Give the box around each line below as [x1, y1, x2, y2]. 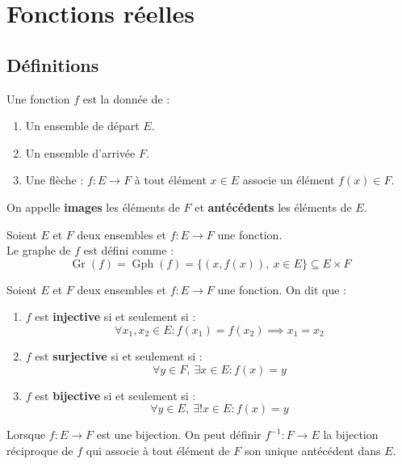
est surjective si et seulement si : [35, 347, 203, 364]
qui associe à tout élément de [86, 441, 230, 458]
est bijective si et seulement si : [35, 386, 196, 403]
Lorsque [6, 426, 46, 443]
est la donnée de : [82, 90, 170, 107]
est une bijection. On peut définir [96, 426, 262, 443]
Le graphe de [6, 242, 71, 259]
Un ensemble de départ [25, 117, 140, 134]
